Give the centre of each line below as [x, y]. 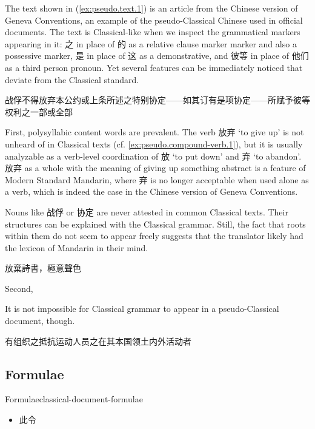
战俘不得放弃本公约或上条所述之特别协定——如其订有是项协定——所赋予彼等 [157, 100]
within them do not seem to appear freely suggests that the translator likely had [154, 236]
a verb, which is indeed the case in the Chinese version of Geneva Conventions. [151, 191]
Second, [19, 288]
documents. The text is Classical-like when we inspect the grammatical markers [153, 32]
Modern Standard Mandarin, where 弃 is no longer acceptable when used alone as [157, 179]
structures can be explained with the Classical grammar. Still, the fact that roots [155, 224]
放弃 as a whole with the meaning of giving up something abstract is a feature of [155, 168]
